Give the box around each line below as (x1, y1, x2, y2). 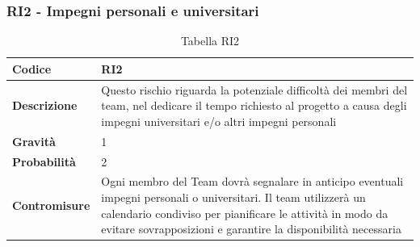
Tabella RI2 (180, 32, 240, 49)
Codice (12, 60, 52, 77)
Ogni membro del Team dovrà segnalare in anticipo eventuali (101, 173, 404, 190)
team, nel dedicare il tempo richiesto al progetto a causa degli (101, 97, 407, 114)
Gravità (12, 132, 56, 149)
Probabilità (12, 153, 76, 170)
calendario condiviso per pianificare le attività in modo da (101, 204, 388, 221)
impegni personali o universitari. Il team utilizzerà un (101, 188, 366, 205)
